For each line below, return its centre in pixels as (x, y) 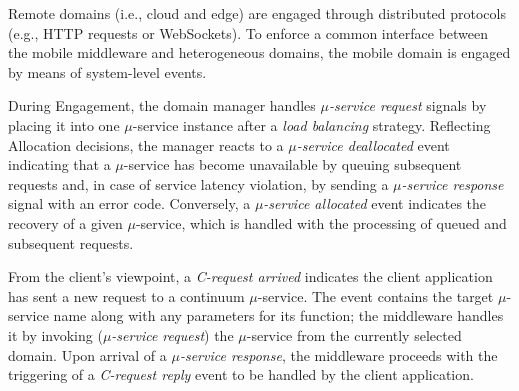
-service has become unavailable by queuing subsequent (292, 164)
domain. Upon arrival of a (87, 354)
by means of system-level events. (107, 71)
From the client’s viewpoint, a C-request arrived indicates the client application (250, 276)
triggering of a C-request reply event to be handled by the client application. (241, 374)
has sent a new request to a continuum (126, 295)
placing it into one (64, 124)
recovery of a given (65, 222)
